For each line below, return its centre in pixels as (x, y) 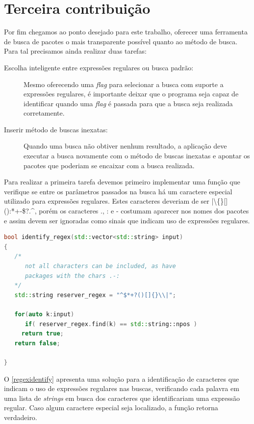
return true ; (42, 334)
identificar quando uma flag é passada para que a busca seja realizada (128, 103)
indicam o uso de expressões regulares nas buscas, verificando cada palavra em (122, 388)
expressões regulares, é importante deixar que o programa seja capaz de (131, 94)
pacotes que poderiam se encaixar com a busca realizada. (109, 165)
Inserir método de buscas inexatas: (56, 129)
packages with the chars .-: (72, 276)
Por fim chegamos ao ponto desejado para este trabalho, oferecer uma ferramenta (126, 32)
